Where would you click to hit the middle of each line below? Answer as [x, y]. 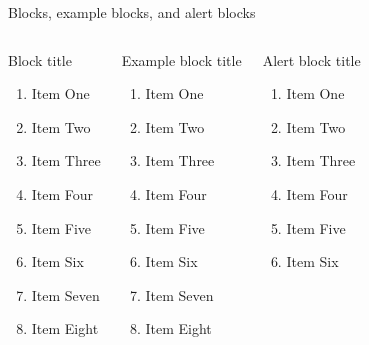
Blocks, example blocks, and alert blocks [132, 12]
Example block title [181, 59]
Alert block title [311, 59]
